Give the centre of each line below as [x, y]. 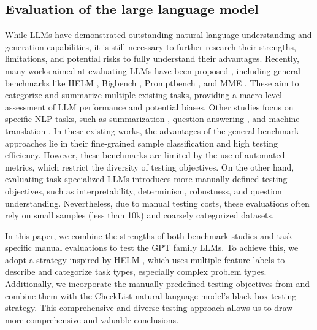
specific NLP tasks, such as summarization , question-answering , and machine [152, 119]
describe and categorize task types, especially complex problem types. [136, 271]
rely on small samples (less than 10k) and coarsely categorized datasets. [139, 215]
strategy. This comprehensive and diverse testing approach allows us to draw [149, 308]
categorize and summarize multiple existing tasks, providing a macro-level [143, 95]
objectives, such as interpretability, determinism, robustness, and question [143, 190]
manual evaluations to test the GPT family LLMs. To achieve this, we [166, 247]
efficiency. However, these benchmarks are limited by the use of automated [145, 155]
